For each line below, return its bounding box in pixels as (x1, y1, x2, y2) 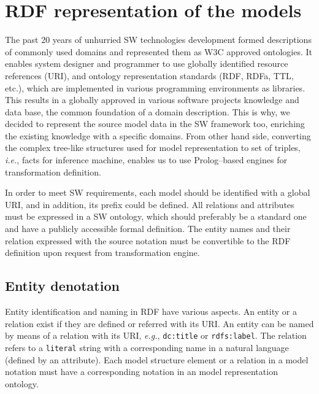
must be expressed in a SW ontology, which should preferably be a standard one (5, 210, 307, 223)
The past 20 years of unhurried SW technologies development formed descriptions (5, 33, 312, 46)
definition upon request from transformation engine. (5, 246, 200, 259)
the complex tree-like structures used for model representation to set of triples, (5, 141, 301, 154)
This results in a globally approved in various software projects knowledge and (5, 93, 299, 106)
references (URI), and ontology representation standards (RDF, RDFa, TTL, (5, 69, 294, 82)
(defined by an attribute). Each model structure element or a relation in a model (5, 353, 309, 366)
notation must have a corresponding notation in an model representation (5, 365, 278, 378)
